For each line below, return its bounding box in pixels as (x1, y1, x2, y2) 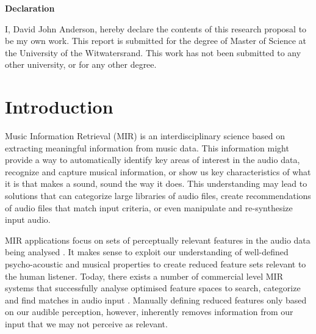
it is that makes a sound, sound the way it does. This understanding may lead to (5, 177, 307, 190)
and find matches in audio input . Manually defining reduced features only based (5, 293, 307, 306)
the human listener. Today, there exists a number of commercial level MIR (5, 269, 283, 282)
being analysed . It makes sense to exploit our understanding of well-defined (5, 245, 289, 258)
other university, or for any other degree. (5, 58, 157, 71)
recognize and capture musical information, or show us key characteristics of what (5, 165, 311, 178)
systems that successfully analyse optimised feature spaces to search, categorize (5, 281, 301, 294)
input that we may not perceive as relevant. (5, 318, 168, 330)
